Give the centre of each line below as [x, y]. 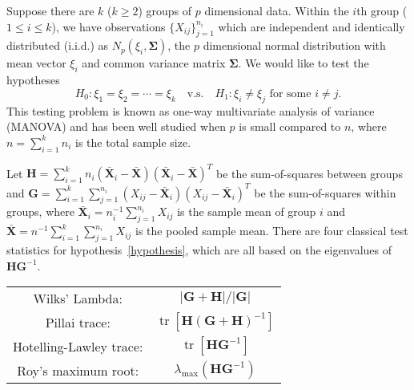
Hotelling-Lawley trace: [78, 346]
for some [290, 93]
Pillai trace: [78, 322]
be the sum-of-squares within [325, 192]
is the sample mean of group [247, 211]
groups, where [40, 211]
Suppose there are [50, 10]
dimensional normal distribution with [294, 45]
